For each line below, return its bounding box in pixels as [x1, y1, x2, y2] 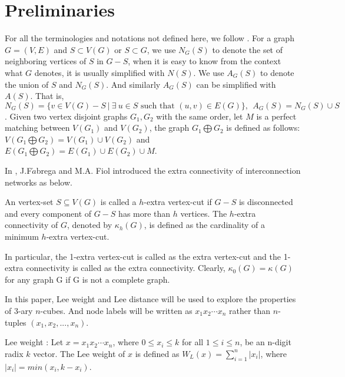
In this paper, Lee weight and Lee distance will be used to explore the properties [5, 293, 296, 305]
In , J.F [5, 164, 32, 177]
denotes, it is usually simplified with [34, 66, 165, 78]
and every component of [5, 207, 92, 219]
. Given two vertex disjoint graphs [5, 110, 128, 122]
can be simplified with [196, 78, 276, 90]
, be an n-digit [240, 336, 291, 348]
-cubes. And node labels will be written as [40, 305, 193, 316]
